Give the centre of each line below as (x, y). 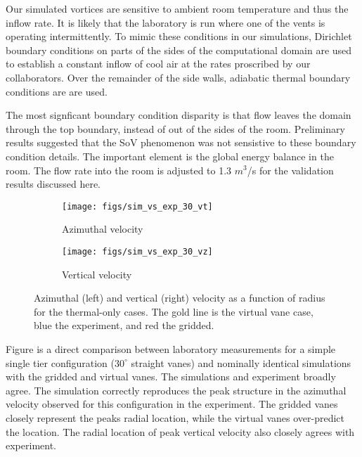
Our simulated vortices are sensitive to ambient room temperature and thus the (177, 8)
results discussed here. (53, 184)
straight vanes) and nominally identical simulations (241, 362)
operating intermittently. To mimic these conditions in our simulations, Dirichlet (179, 36)
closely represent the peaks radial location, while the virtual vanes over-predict (175, 417)
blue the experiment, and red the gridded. (124, 325)
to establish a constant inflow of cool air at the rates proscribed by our (158, 64)
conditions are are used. (57, 91)
